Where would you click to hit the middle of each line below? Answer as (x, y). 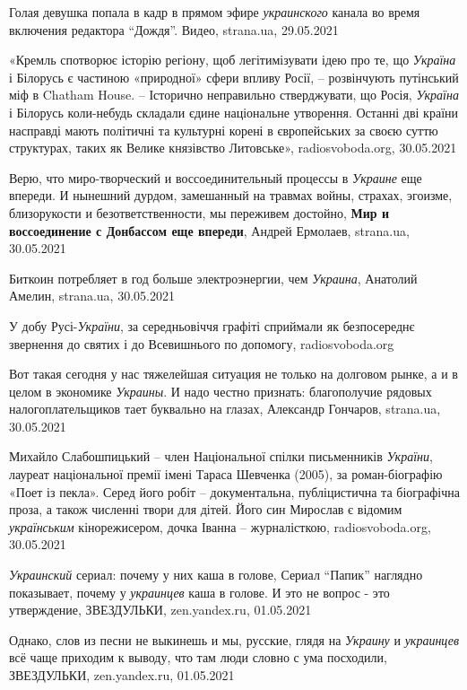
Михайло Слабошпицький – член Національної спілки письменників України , (221, 456)
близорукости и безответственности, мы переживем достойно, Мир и (199, 212)
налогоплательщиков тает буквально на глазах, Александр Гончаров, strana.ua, (225, 409)
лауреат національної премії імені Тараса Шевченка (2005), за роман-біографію (226, 474)
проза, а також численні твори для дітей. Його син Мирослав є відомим (206, 509)
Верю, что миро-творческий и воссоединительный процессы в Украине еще (216, 177)
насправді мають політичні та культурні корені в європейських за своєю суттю (224, 130)
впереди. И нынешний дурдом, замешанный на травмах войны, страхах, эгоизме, (231, 195)
